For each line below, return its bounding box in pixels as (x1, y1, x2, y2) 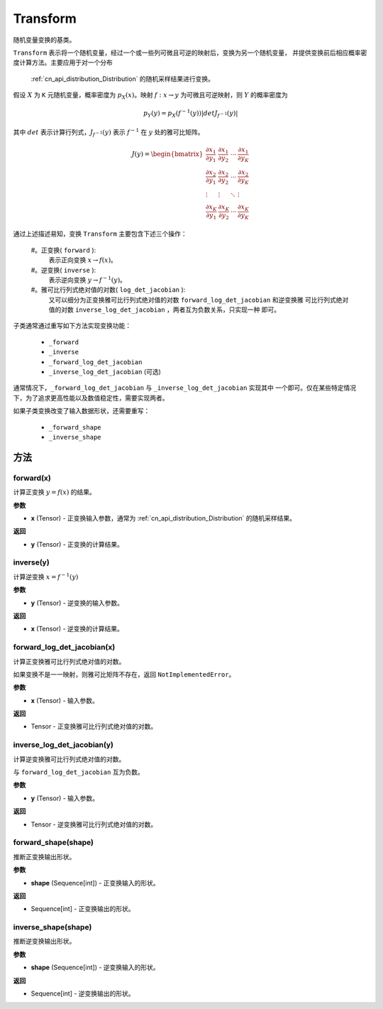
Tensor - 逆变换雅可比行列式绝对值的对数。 (30, 820, 157, 829)
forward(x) (13, 473, 51, 483)
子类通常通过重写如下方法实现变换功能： (13, 322, 131, 330)
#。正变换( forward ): (30, 246, 96, 254)
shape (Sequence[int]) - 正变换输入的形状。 (30, 878, 160, 887)
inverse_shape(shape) (13, 922, 92, 932)
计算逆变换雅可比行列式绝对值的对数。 (13, 755, 126, 763)
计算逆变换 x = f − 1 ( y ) (13, 572, 79, 581)
